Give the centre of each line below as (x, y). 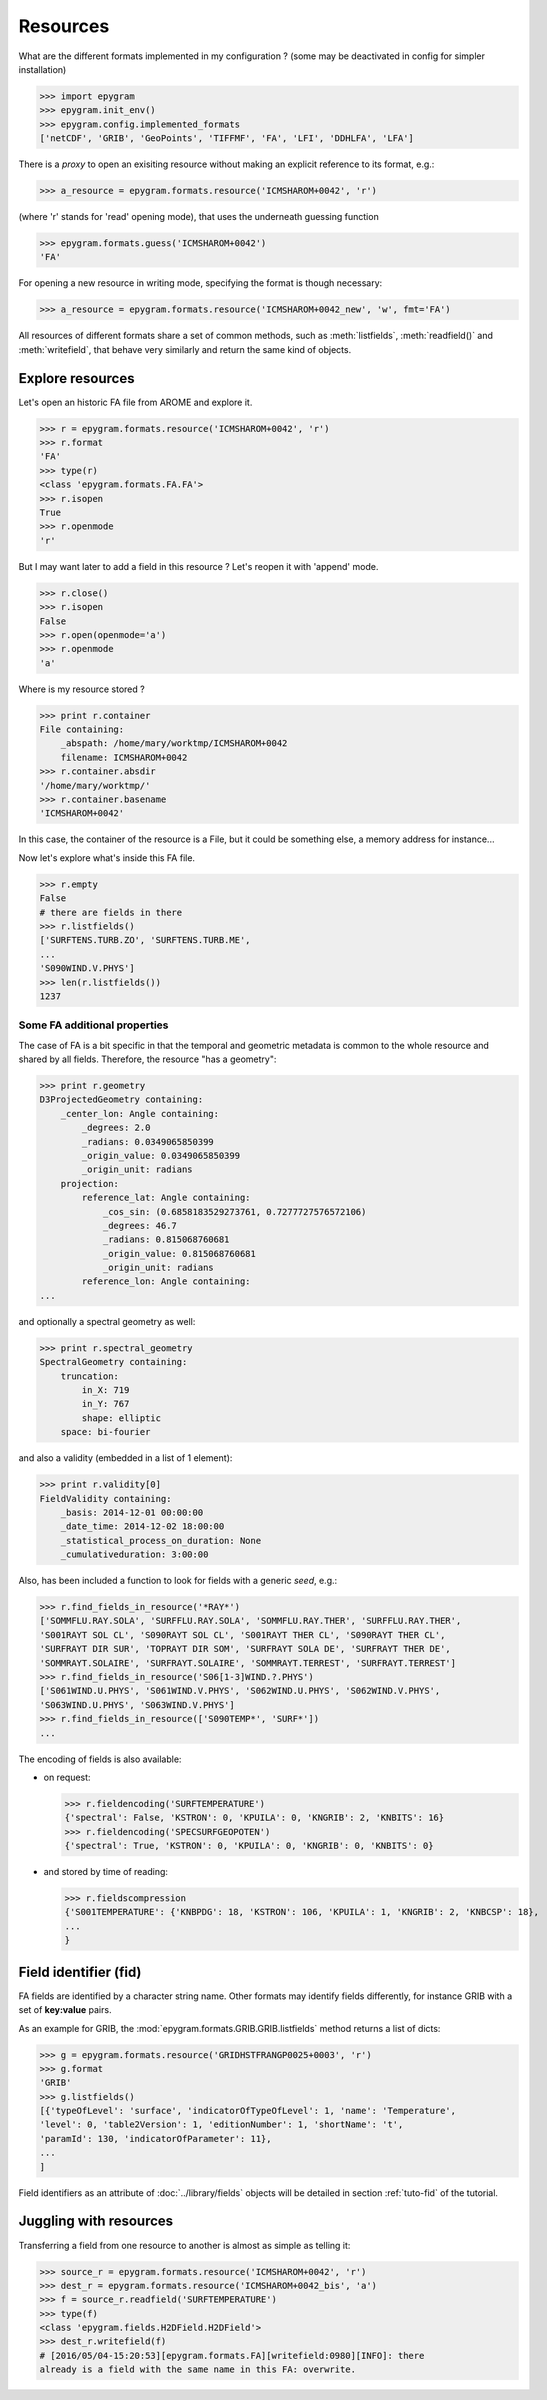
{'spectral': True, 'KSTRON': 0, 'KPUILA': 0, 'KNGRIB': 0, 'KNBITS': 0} (249, 1846)
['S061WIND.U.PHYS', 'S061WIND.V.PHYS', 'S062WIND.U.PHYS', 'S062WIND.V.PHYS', (240, 1691)
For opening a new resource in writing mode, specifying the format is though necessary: (200, 283)
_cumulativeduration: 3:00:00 (134, 1554)
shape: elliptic (121, 1418)
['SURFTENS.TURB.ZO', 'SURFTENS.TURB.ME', (145, 940)
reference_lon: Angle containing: (166, 1281)
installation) (42, 69)
